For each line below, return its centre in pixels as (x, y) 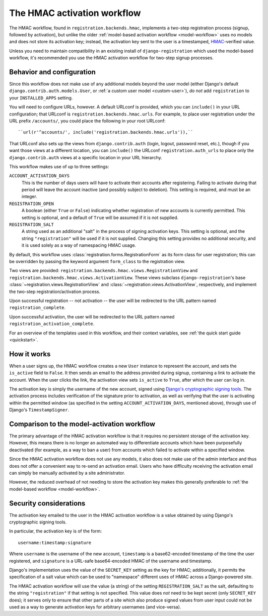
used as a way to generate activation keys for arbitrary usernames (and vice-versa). (95, 607)
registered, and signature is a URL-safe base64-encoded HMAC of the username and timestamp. (111, 561)
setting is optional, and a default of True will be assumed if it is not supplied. (100, 217)
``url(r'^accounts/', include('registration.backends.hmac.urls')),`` (106, 132)
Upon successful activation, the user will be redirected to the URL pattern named (92, 316)
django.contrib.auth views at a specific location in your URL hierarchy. (86, 157)
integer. (29, 197)
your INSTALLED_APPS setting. (41, 98)
